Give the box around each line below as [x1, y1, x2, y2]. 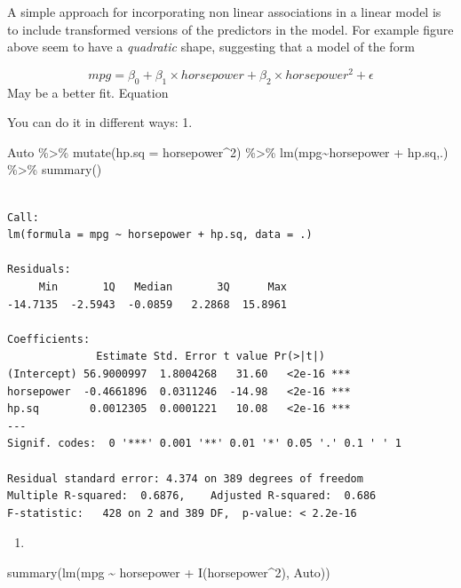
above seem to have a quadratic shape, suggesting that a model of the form [7, 37, 415, 56]
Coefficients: [7, 332, 91, 346]
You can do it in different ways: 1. [7, 113, 193, 131]
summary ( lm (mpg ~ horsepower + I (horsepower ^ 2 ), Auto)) [7, 562, 330, 581]
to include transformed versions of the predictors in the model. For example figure [7, 20, 454, 38]
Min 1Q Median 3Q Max [38, 281, 287, 293]
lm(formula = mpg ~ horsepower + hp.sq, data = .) [7, 228, 313, 242]
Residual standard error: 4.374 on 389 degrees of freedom [7, 472, 363, 485]
